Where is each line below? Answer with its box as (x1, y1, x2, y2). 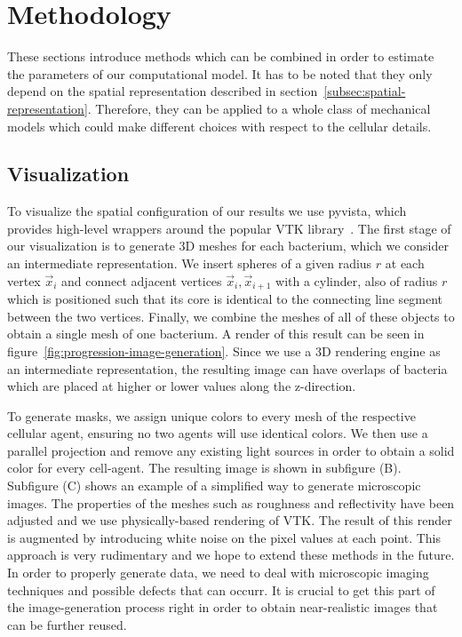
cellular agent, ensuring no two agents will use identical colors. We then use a (7, 424, 428, 442)
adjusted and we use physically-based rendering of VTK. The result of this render (7, 511, 452, 530)
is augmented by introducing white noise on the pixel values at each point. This (7, 528, 442, 546)
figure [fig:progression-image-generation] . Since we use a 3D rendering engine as (7, 341, 441, 360)
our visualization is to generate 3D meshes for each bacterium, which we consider (7, 236, 449, 255)
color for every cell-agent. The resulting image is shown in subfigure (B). (7, 458, 402, 477)
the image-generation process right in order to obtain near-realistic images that (7, 598, 438, 617)
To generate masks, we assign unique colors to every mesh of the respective (7, 406, 416, 425)
